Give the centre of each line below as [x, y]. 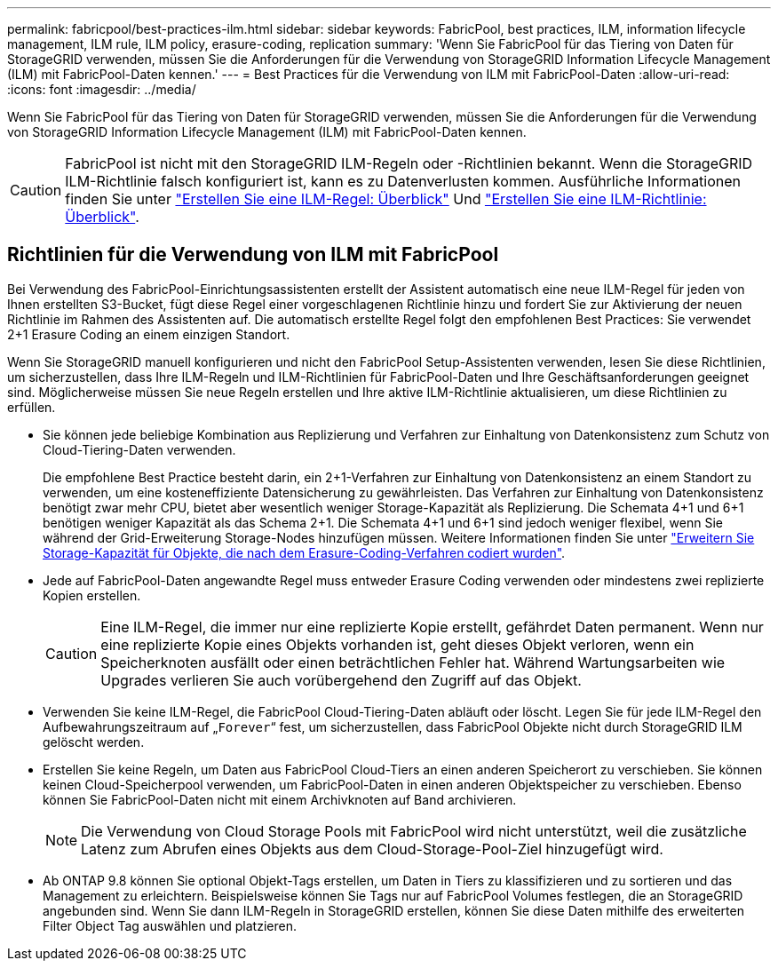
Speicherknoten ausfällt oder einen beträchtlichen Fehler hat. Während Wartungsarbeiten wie [413, 662]
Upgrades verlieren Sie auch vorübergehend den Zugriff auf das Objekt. [341, 680]
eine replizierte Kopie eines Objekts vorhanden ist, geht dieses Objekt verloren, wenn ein [397, 644]
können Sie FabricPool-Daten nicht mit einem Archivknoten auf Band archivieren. [280, 799]
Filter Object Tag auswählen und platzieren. [170, 925]
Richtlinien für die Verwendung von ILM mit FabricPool [253, 255]
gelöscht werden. [94, 742]
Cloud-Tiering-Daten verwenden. [139, 449]
